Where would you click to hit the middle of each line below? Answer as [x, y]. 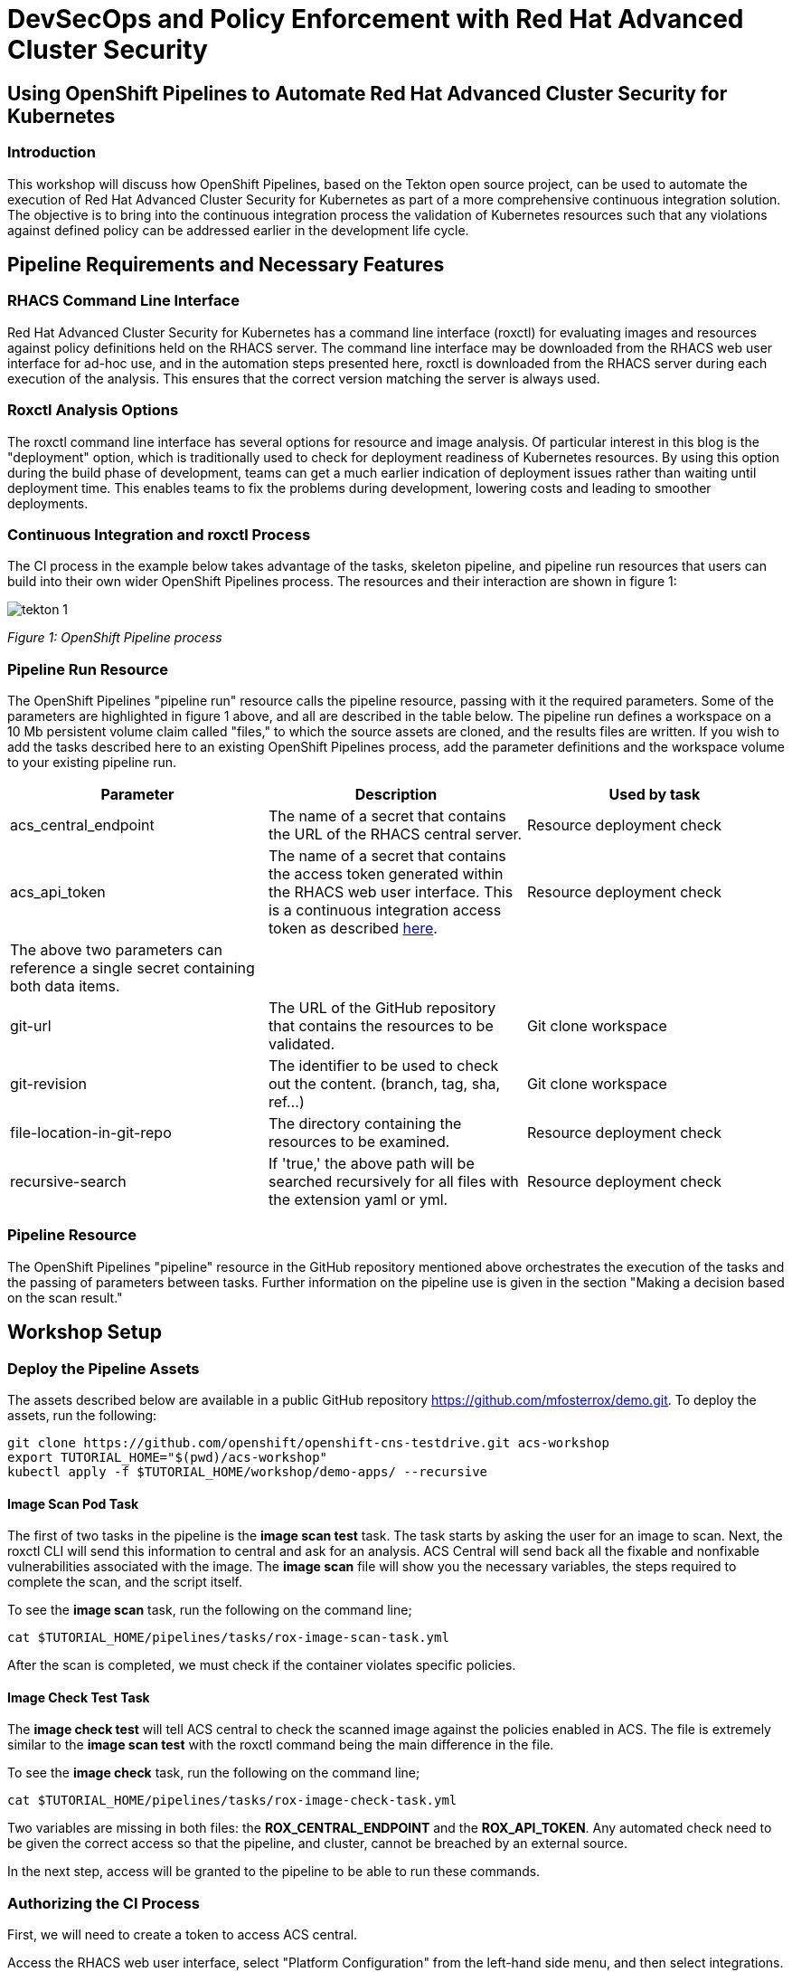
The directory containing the [365, 1124]
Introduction [52, 152]
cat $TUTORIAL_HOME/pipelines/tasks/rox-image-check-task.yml [232, 1801]
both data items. [65, 986]
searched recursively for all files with [393, 1182]
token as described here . [353, 929]
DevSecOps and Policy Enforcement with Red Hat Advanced [376, 19]
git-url [31, 1026]
